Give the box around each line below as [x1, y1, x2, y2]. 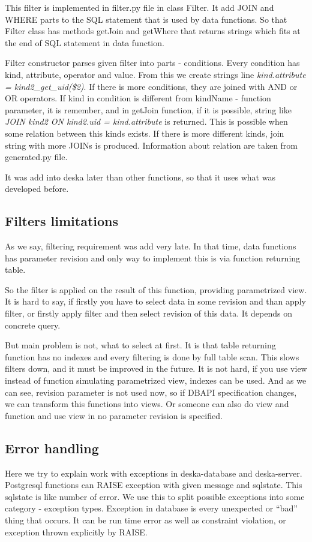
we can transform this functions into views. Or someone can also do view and [5, 398, 289, 410]
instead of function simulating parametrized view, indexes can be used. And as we [5, 374, 307, 387]
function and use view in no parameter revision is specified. [5, 409, 223, 421]
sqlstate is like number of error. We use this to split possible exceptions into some [5, 490, 305, 502]
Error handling [5, 438, 99, 457]
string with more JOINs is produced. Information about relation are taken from [5, 138, 298, 151]
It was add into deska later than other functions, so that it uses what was [5, 170, 275, 183]
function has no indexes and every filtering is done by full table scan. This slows [5, 350, 299, 363]
